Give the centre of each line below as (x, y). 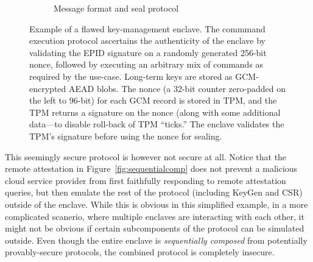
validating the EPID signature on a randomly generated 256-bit (148, 52)
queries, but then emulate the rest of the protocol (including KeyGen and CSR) (154, 192)
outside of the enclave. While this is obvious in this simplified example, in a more (156, 204)
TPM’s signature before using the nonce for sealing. (126, 136)
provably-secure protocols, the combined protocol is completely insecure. (140, 252)
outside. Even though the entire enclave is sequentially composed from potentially (156, 240)
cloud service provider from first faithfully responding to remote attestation (146, 180)
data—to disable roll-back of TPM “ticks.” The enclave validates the (157, 124)
